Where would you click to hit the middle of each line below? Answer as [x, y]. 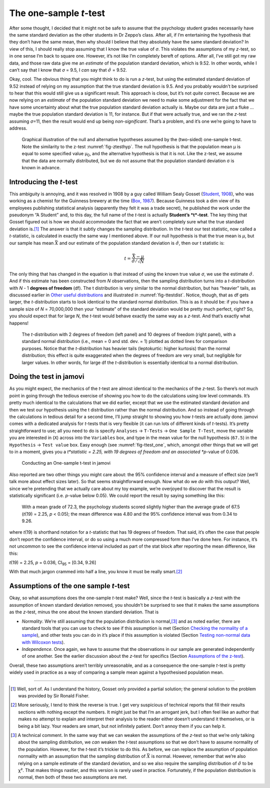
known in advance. [41, 167]
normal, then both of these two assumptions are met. [73, 777]
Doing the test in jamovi [47, 377]
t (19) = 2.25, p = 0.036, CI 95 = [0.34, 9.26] [53, 563]
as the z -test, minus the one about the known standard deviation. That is [84, 612]
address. [18, 128]
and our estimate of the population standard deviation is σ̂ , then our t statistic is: [142, 243]
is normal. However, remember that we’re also [198, 756]
